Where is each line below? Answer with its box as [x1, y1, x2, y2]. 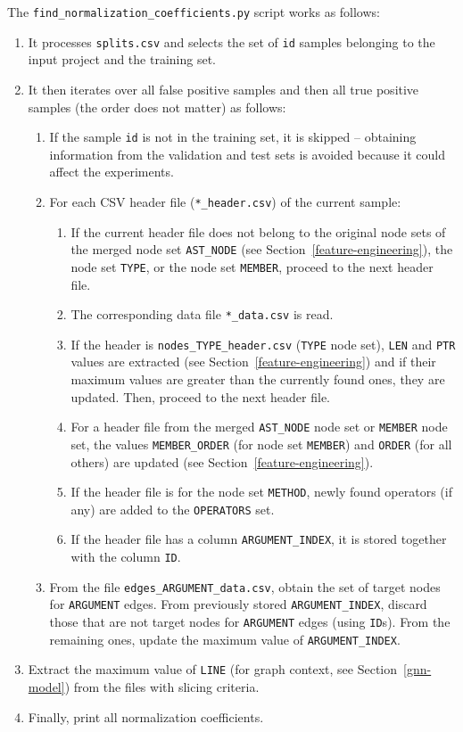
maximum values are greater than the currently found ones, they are [70, 370, 445, 388]
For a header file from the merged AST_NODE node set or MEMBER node [70, 417, 448, 436]
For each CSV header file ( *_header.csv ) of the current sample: [49, 192, 401, 210]
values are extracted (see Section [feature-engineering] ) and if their [70, 352, 436, 371]
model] [28, 678, 65, 695]
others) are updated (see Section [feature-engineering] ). [70, 452, 374, 471]
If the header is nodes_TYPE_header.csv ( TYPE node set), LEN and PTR [70, 334, 456, 353]
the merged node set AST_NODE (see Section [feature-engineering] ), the [70, 240, 453, 259]
